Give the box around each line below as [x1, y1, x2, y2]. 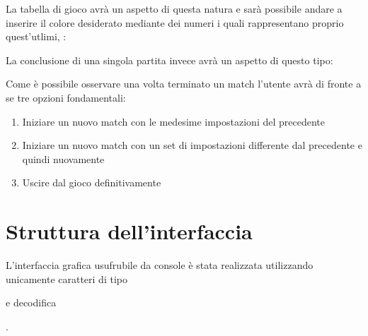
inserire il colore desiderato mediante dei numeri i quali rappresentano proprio [6, 15, 344, 30]
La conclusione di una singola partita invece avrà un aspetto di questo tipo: [6, 52, 333, 67]
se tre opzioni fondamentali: [6, 90, 126, 104]
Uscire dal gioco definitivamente [22, 175, 161, 190]
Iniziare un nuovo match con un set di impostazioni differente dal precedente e [22, 138, 362, 152]
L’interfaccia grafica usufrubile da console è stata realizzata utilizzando [6, 258, 314, 272]
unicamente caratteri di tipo [6, 271, 127, 286]
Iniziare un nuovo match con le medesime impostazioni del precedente [22, 114, 325, 128]
